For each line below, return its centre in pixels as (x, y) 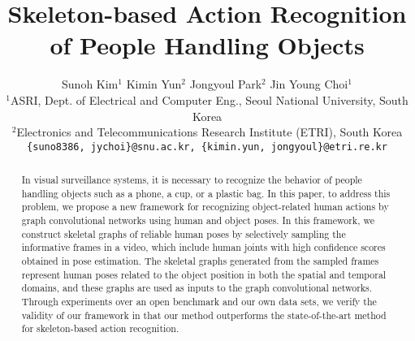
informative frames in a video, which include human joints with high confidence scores (203, 247)
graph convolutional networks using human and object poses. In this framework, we (198, 220)
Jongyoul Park (226, 84)
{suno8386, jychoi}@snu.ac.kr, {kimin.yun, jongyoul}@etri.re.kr (207, 147)
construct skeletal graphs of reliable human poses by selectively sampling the (184, 233)
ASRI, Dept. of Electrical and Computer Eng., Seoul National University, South (209, 99)
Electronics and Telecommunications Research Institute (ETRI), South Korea (210, 132)
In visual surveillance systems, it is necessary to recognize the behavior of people (192, 180)
